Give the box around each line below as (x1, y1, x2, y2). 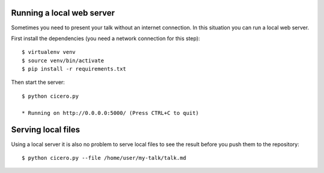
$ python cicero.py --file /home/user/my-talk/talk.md (22, 154, 187, 161)
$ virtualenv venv (22, 48, 76, 56)
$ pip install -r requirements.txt (22, 66, 127, 72)
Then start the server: (11, 78, 65, 86)
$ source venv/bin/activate (22, 57, 104, 64)
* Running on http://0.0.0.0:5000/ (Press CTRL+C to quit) (22, 110, 199, 116)
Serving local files (11, 125, 80, 135)
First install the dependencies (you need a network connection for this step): (11, 35, 200, 42)
